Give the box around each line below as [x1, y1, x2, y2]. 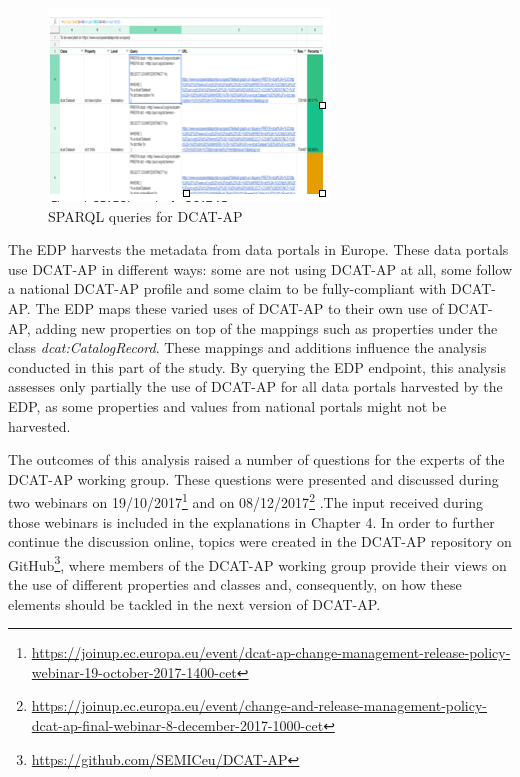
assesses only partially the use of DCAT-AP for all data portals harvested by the [8, 376, 503, 397]
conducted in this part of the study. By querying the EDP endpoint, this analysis [8, 356, 506, 377]
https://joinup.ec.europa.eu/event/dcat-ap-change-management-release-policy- [31, 642, 511, 663]
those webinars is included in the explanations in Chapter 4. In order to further [8, 511, 495, 532]
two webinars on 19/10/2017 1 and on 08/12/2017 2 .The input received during [8, 489, 484, 512]
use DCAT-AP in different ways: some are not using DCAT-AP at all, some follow [8, 258, 513, 279]
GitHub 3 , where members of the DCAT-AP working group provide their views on [8, 551, 507, 575]
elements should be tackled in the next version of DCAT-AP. [8, 593, 381, 614]
